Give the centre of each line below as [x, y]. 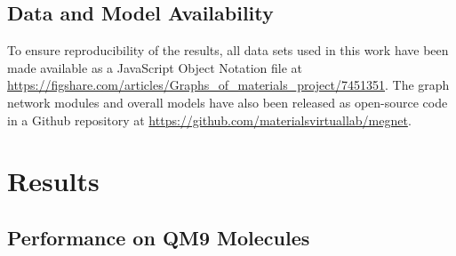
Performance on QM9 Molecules [159, 237]
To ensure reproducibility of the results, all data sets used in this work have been [228, 50]
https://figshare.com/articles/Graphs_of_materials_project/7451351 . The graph [228, 85]
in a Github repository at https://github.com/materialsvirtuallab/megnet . [209, 120]
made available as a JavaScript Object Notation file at [155, 67]
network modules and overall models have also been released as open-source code [228, 102]
